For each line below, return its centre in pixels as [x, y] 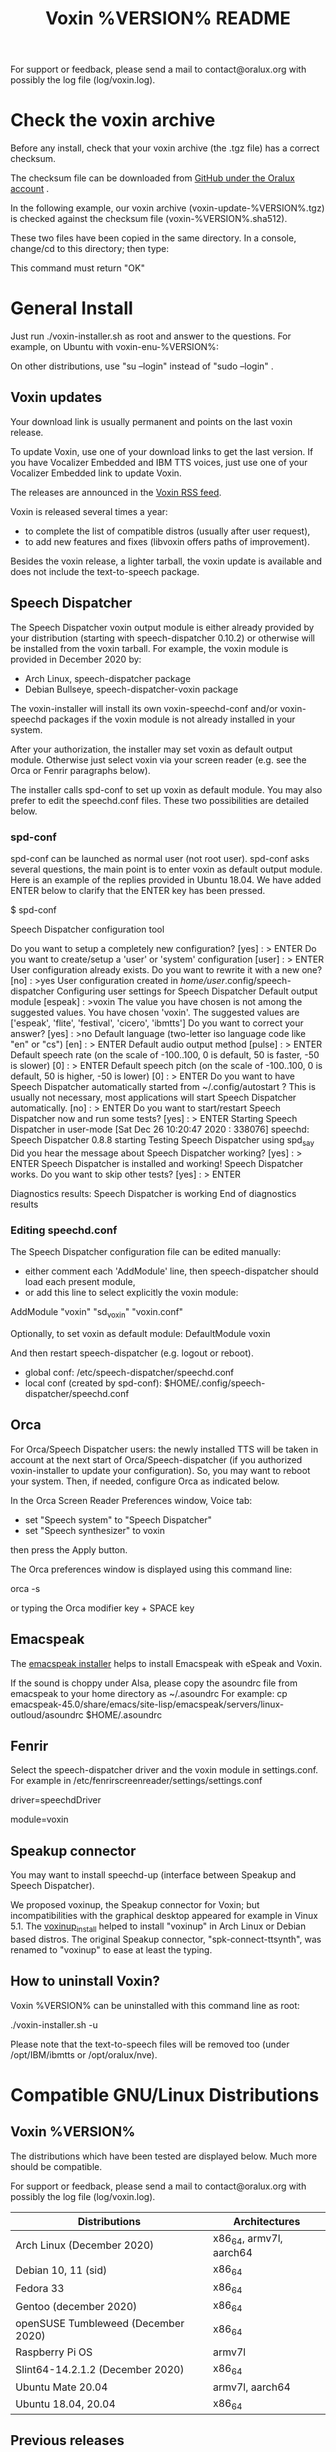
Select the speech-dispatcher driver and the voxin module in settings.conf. [164, 1770]
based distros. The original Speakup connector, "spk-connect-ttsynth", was [166, 1939]
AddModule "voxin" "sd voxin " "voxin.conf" [97, 1313]
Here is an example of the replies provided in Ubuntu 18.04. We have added [166, 879]
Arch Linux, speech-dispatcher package [108, 678]
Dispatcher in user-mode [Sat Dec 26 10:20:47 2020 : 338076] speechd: [160, 1129]
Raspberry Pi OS [54, 2352]
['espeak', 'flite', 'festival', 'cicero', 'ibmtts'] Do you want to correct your [157, 1023]
